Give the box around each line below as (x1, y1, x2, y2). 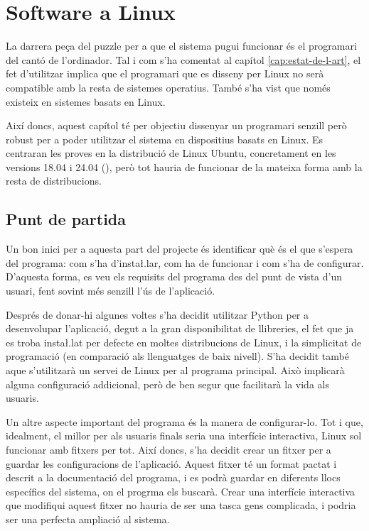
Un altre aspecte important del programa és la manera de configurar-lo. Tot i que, (6, 414, 363, 429)
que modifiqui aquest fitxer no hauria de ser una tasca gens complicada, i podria (6, 498, 356, 513)
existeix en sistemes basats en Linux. (6, 94, 166, 109)
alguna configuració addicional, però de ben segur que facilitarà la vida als (6, 376, 329, 391)
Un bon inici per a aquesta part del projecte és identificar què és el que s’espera (6, 241, 353, 256)
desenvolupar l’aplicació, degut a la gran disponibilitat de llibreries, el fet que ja (6, 321, 354, 336)
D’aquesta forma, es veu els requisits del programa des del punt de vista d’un (6, 269, 342, 284)
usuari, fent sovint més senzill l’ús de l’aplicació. (6, 283, 215, 298)
